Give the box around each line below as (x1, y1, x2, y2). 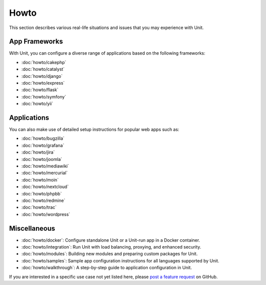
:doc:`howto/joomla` (21, 156, 63, 162)
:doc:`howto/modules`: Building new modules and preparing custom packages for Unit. (21, 251, 198, 257)
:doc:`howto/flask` (21, 87, 59, 93)
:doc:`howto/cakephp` (21, 59, 66, 65)
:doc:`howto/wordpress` (21, 211, 70, 217)
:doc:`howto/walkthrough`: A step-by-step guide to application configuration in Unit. (21, 265, 192, 271)
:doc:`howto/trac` (21, 204, 57, 210)
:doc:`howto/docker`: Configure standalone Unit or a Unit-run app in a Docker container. (21, 237, 200, 243)
